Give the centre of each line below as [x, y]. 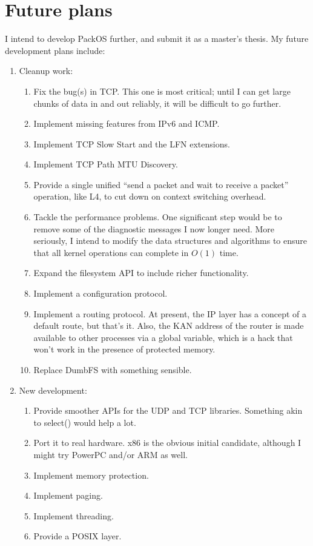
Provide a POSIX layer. [77, 536]
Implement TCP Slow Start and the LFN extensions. [132, 143]
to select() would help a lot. [85, 422]
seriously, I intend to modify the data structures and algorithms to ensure [170, 241]
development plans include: [55, 50]
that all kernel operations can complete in [111, 252]
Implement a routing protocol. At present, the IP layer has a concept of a [170, 313]
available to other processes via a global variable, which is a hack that [163, 337]
